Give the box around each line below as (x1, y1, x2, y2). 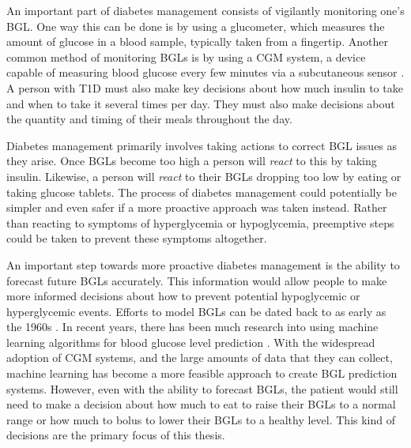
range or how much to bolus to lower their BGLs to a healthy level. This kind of (6, 411, 396, 427)
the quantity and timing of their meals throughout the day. (6, 111, 292, 127)
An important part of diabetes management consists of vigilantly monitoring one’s (6, 2, 405, 18)
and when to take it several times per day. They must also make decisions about (6, 95, 395, 111)
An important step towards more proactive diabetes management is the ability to (6, 256, 400, 273)
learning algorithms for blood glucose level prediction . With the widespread (6, 333, 375, 350)
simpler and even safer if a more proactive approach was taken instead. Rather (6, 199, 387, 216)
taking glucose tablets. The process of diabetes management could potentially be (6, 183, 397, 200)
